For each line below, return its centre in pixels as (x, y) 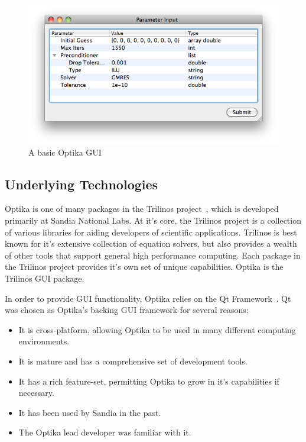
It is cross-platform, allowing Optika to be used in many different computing (157, 329)
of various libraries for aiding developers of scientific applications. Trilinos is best (151, 232)
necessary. (36, 393)
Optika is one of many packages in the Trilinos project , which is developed (142, 209)
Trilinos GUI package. (45, 278)
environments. (44, 341)
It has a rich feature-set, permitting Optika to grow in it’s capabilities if (149, 381)
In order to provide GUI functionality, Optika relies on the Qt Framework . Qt (148, 298)
